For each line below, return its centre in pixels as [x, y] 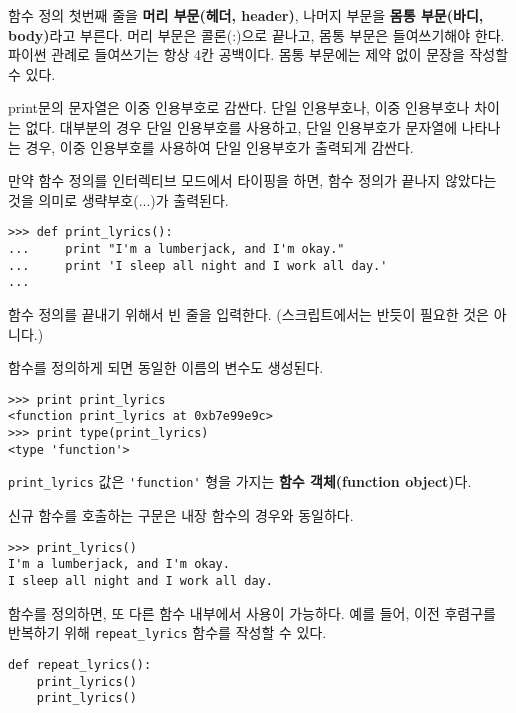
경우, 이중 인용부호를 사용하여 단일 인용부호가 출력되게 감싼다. [219, 146]
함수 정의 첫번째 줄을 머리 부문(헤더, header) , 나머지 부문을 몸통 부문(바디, [246, 15]
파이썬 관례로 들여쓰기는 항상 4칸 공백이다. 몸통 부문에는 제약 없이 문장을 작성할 [258, 54]
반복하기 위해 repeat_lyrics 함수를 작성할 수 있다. [167, 632]
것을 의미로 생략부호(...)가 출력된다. [118, 199]
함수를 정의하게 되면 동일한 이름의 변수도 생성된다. [166, 367]
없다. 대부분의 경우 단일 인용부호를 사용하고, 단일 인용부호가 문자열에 [241, 126]
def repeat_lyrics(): [80, 664]
